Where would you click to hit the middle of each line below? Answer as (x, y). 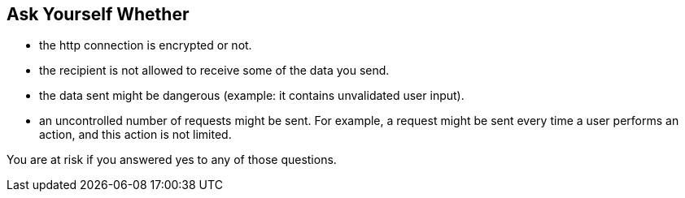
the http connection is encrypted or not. (146, 45)
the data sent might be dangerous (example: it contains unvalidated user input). (252, 96)
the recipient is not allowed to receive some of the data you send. (214, 71)
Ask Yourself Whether (98, 14)
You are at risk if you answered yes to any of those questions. (172, 160)
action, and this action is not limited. (135, 135)
